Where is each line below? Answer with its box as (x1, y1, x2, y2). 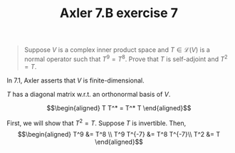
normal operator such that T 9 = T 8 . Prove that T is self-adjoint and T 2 (23, 53, 229, 63)
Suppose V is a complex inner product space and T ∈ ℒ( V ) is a (23, 46, 211, 54)
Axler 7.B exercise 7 (59, 5, 179, 21)
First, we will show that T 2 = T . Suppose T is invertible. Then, (6, 117, 187, 127)
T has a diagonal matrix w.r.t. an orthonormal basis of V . (6, 90, 171, 98)
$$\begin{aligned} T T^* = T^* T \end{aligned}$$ (46, 103, 192, 112)
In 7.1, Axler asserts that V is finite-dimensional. (6, 76, 145, 85)
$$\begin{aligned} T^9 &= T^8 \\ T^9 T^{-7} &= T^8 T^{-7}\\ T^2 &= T (17, 130, 221, 138)
